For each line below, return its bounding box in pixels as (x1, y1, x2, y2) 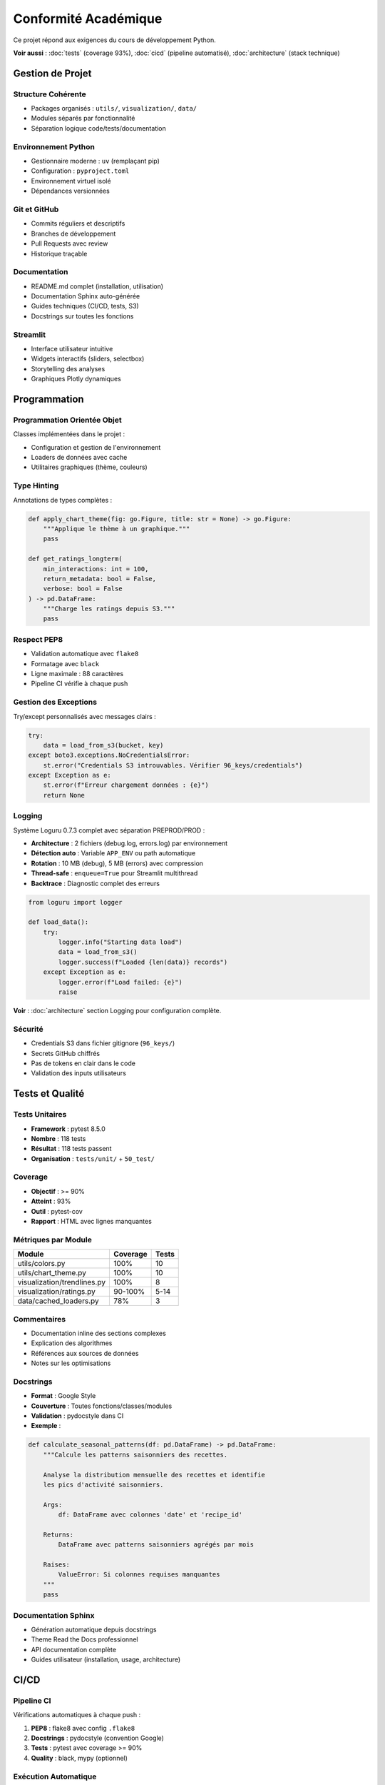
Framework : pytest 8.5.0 (31, 1125, 106, 1133)
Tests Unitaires (13, 1110, 67, 1120)
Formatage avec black (31, 659, 100, 668)
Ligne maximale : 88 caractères (31, 670, 124, 678)
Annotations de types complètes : (13, 496, 113, 504)
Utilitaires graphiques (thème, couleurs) (31, 463, 148, 471)
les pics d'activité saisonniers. (43, 1480, 164, 1489)
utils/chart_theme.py (17, 1268, 87, 1278)
